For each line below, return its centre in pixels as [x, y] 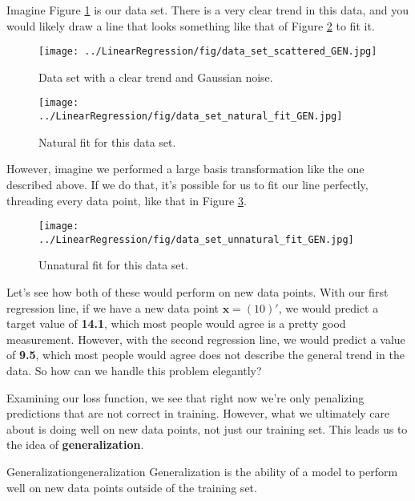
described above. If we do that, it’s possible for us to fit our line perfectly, [187, 184]
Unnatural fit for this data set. [113, 265]
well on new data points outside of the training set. [132, 487]
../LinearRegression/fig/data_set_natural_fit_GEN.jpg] [191, 117]
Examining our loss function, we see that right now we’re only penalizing [185, 397]
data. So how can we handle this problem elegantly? [134, 370]
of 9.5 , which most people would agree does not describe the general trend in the [205, 355]
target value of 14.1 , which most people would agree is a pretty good [176, 323]
